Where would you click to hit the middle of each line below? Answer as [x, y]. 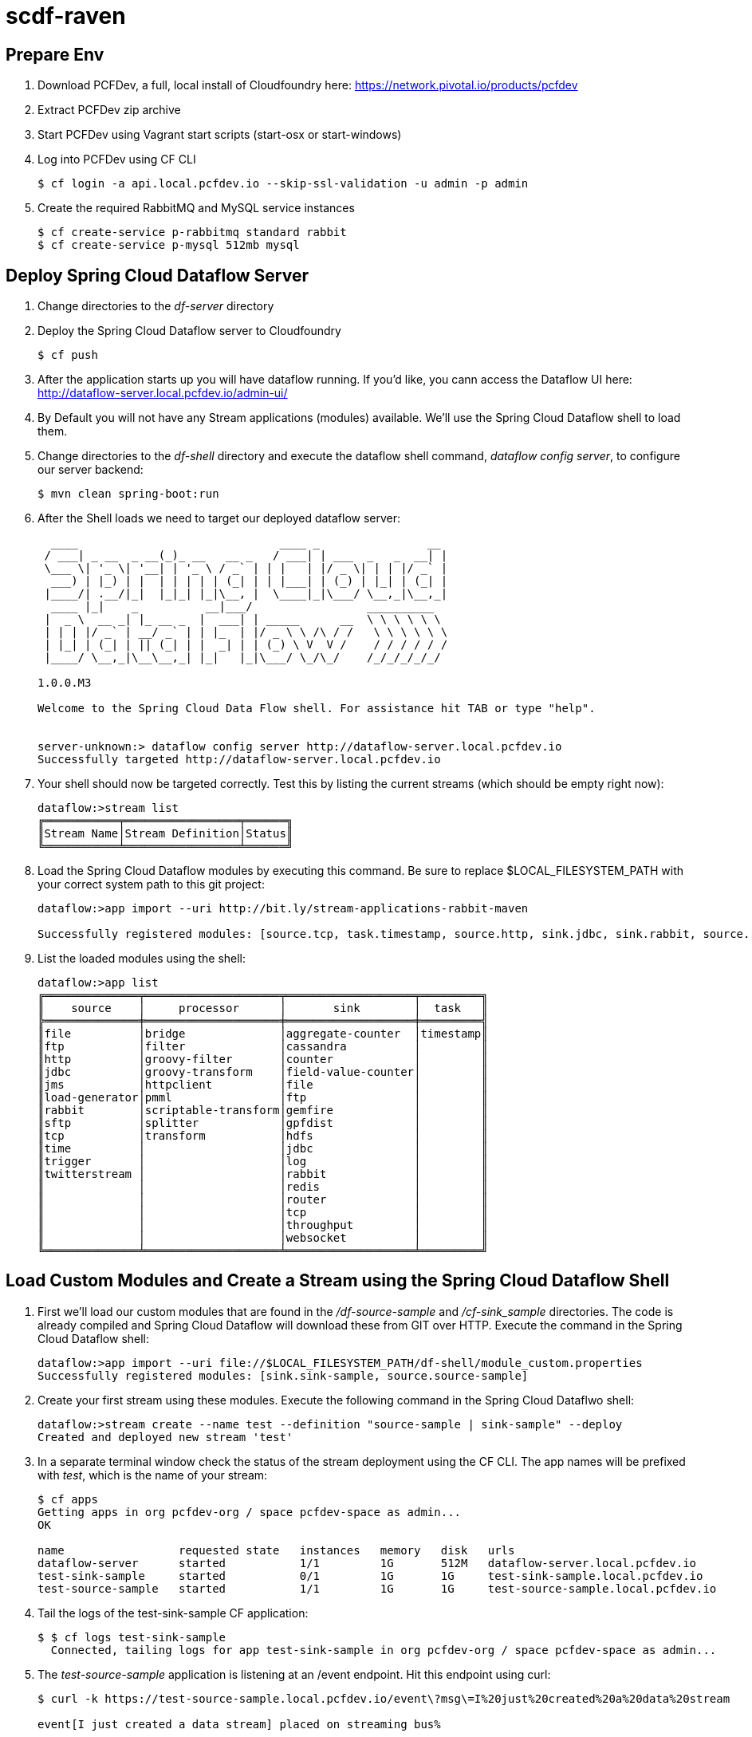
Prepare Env [55, 54]
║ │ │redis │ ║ [263, 1187]
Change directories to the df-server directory [156, 306]
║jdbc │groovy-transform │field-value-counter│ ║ [263, 1072]
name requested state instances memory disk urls [276, 1550]
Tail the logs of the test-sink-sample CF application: [173, 1613]
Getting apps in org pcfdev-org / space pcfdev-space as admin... [250, 1512]
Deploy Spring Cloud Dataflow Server [157, 275]
